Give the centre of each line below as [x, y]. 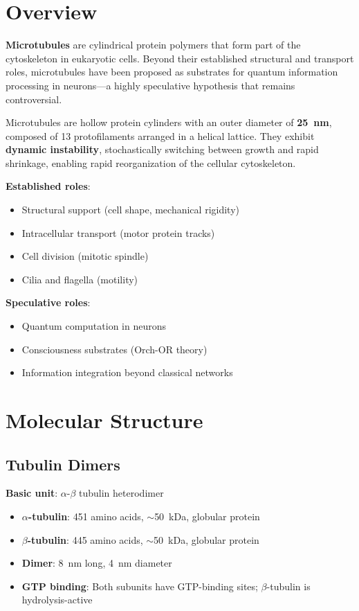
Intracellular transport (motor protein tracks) [118, 232]
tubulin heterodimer [121, 493]
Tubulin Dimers [63, 464]
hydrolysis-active [57, 600]
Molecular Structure [104, 420]
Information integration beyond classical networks [127, 372]
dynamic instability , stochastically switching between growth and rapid [162, 149]
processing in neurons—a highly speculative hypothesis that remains [150, 85]
